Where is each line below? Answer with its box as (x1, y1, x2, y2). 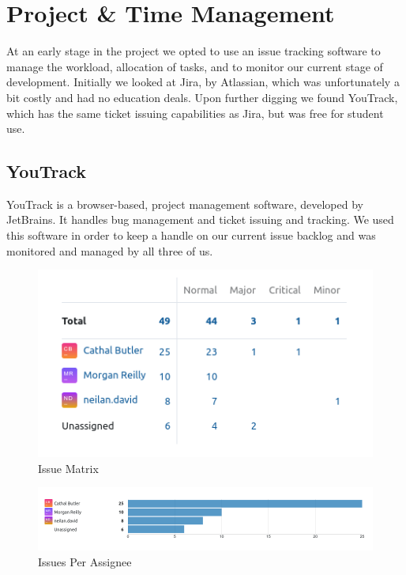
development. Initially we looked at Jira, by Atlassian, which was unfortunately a (6, 74, 400, 90)
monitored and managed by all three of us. (6, 242, 213, 259)
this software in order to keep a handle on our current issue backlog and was (6, 227, 376, 244)
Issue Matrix (38, 460, 99, 476)
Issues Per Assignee (38, 553, 132, 569)
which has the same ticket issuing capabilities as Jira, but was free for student (6, 104, 384, 121)
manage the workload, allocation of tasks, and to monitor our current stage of (6, 58, 383, 74)
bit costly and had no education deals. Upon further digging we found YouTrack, (6, 89, 398, 105)
